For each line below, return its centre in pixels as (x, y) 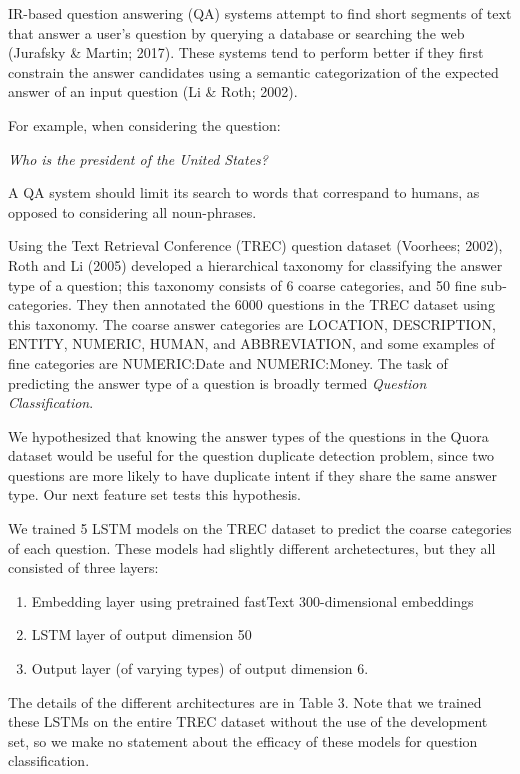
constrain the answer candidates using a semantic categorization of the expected (253, 71)
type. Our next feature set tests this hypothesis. (154, 494)
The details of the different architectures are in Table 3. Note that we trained (245, 701)
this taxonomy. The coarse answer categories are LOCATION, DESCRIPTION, (252, 323)
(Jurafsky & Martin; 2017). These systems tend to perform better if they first (246, 52)
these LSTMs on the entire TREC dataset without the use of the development (248, 721)
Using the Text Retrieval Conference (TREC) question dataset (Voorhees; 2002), (255, 245)
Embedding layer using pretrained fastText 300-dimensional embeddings (252, 600)
